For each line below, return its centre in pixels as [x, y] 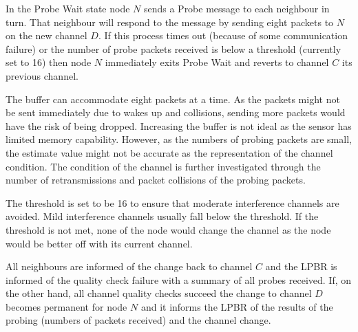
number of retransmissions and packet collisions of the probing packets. [156, 180]
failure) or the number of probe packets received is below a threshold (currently [173, 48]
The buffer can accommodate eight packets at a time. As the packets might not [173, 99]
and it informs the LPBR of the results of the [237, 306]
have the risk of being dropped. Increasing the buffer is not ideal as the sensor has [179, 125]
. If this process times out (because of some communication [223, 35]
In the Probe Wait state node [68, 8]
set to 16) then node [49, 62]
